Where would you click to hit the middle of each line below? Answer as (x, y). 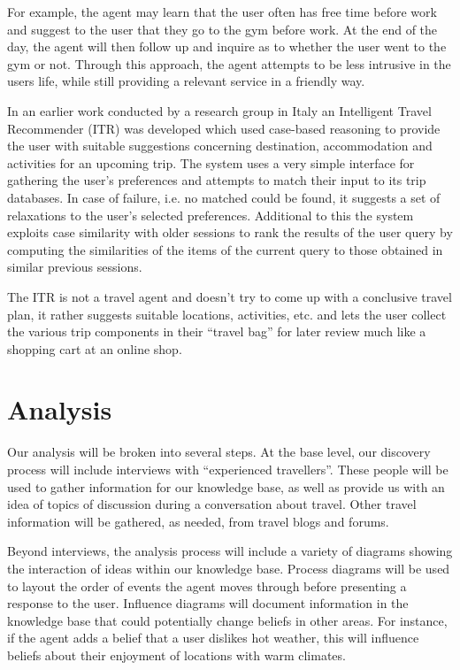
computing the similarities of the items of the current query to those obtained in (225, 249)
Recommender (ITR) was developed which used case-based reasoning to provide (224, 128)
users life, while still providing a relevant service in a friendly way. (186, 81)
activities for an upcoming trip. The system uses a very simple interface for (211, 162)
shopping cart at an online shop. (95, 348)
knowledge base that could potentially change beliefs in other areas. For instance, (227, 620)
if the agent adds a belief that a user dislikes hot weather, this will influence (213, 638)
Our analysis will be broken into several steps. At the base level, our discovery (219, 452)
